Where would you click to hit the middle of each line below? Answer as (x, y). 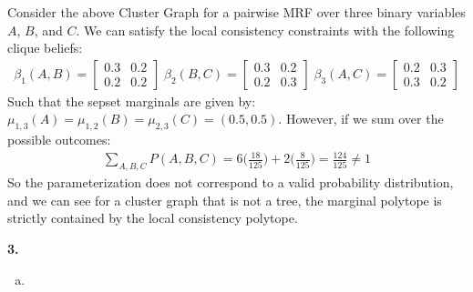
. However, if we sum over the (361, 119)
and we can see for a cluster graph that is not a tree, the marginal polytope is (225, 200)
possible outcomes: (59, 140)
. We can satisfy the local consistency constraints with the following (265, 30)
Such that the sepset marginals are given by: (132, 101)
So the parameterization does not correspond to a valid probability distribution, (231, 182)
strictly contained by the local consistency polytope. (153, 218)
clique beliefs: (45, 48)
